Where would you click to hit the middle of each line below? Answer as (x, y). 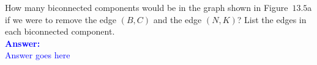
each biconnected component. (60, 31)
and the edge (177, 19)
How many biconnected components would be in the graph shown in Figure (147, 7)
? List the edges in (272, 19)
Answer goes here (38, 55)
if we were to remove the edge (61, 19)
